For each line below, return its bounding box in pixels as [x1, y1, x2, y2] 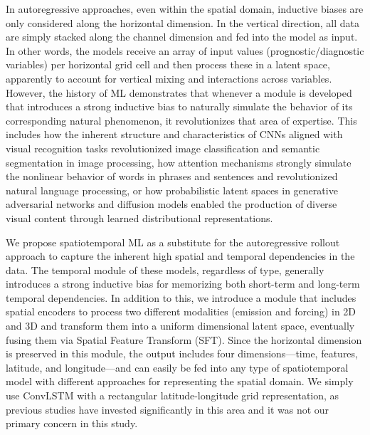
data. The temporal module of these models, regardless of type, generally [6, 262, 324, 277]
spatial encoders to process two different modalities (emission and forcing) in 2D [6, 304, 356, 319]
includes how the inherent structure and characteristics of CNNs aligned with [6, 127, 343, 142]
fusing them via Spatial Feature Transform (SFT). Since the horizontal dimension [6, 332, 362, 347]
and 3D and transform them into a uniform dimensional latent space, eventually [6, 318, 355, 333]
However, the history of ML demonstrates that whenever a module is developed [6, 85, 352, 100]
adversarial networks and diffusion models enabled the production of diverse [6, 196, 337, 211]
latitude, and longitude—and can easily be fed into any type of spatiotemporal [6, 360, 349, 374]
